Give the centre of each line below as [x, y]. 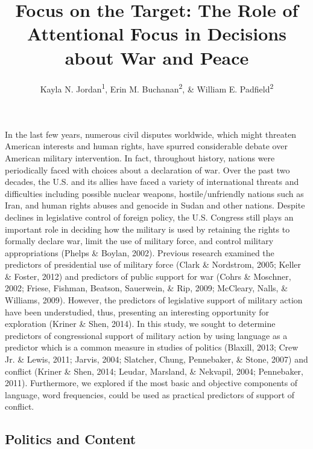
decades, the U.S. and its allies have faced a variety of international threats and [152, 182]
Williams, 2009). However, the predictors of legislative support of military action [154, 300]
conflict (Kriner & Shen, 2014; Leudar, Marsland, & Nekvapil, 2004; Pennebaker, [154, 371]
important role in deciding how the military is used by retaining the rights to [147, 229]
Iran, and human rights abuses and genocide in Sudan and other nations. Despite [155, 205]
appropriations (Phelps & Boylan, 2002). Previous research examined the [140, 252]
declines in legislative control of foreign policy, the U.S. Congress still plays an [149, 217]
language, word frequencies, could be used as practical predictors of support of [150, 394]
